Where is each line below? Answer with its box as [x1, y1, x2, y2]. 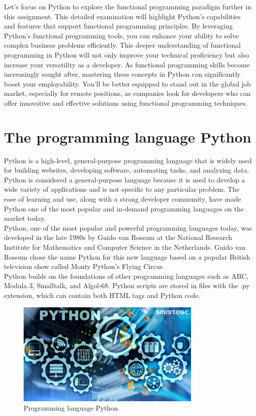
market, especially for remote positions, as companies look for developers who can [4, 88, 251, 98]
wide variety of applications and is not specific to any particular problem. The [4, 184, 240, 194]
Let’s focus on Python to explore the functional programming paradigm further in [4, 1, 252, 11]
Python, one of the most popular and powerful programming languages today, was [4, 222, 252, 233]
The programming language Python [4, 126, 252, 147]
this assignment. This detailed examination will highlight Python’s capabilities [4, 11, 241, 21]
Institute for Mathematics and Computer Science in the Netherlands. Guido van [4, 242, 246, 252]
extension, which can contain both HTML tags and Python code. [4, 290, 200, 300]
